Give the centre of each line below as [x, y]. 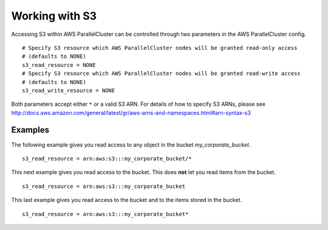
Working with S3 [54, 16]
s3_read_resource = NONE [59, 65]
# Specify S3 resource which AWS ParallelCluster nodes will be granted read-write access [161, 74]
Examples [30, 130]
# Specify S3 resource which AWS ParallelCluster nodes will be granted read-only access [160, 48]
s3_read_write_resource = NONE [69, 90]
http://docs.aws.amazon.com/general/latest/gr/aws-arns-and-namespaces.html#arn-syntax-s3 [131, 113]
